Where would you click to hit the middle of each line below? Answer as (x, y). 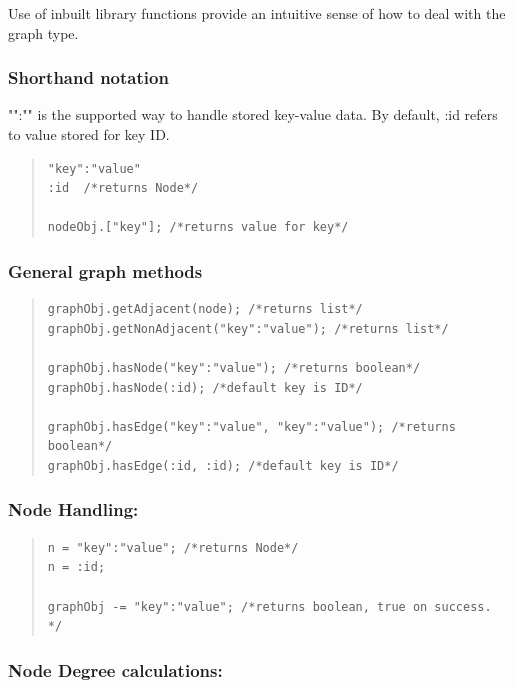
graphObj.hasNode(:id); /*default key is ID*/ (205, 387)
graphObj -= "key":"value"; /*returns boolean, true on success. (269, 606)
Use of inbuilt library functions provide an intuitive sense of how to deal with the (257, 13)
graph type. (43, 32)
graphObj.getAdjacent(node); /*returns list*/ (205, 309)
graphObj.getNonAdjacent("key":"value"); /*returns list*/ (248, 328)
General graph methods (105, 270)
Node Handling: (73, 509)
